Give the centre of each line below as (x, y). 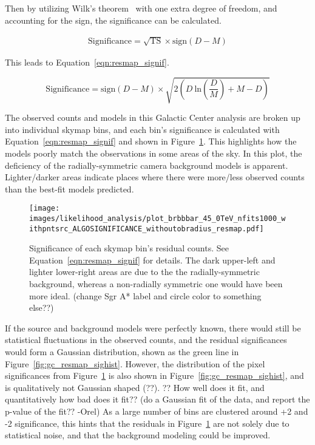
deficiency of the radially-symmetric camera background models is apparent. (147, 165)
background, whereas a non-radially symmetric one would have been (156, 284)
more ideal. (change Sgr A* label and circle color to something (145, 295)
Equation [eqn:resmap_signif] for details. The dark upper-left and (152, 260)
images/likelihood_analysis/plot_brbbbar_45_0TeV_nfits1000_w (157, 218)
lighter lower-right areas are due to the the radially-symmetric (144, 272)
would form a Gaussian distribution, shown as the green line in (122, 352)
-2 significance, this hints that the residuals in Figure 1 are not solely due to (147, 423)
